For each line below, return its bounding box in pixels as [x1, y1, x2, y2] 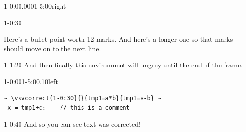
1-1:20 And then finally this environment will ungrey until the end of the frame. [4, 60, 243, 70]
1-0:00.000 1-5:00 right [4, 1, 66, 11]
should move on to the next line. [4, 43, 101, 53]
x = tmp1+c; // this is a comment [7, 104, 130, 111]
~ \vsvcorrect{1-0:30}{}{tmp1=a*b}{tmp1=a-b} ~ [4, 94, 162, 102]
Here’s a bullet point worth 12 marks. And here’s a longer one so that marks [4, 34, 233, 44]
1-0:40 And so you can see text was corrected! [4, 118, 141, 129]
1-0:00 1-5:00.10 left [4, 76, 58, 86]
